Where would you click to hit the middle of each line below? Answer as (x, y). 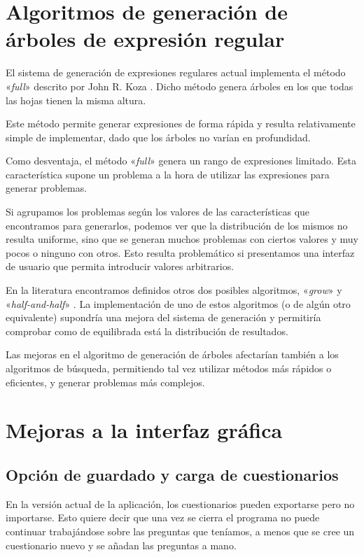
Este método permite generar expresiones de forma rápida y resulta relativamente (181, 124)
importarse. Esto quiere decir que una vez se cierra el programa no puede (163, 517)
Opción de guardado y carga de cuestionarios (172, 474)
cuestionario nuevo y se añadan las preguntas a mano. (121, 545)
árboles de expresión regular (145, 39)
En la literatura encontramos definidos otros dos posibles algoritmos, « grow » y (174, 290)
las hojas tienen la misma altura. (76, 100)
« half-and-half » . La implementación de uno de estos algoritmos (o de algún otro (178, 303)
